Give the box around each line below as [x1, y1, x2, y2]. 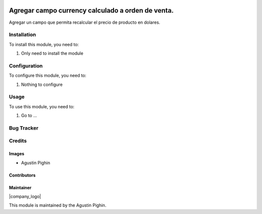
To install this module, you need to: [9, 41, 79, 47]
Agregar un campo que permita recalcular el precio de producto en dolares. [9, 19, 160, 25]
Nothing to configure [21, 82, 63, 87]
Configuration [9, 62, 43, 69]
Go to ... [21, 113, 37, 118]
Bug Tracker [9, 124, 39, 131]
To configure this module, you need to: [9, 73, 87, 79]
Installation [9, 32, 36, 38]
